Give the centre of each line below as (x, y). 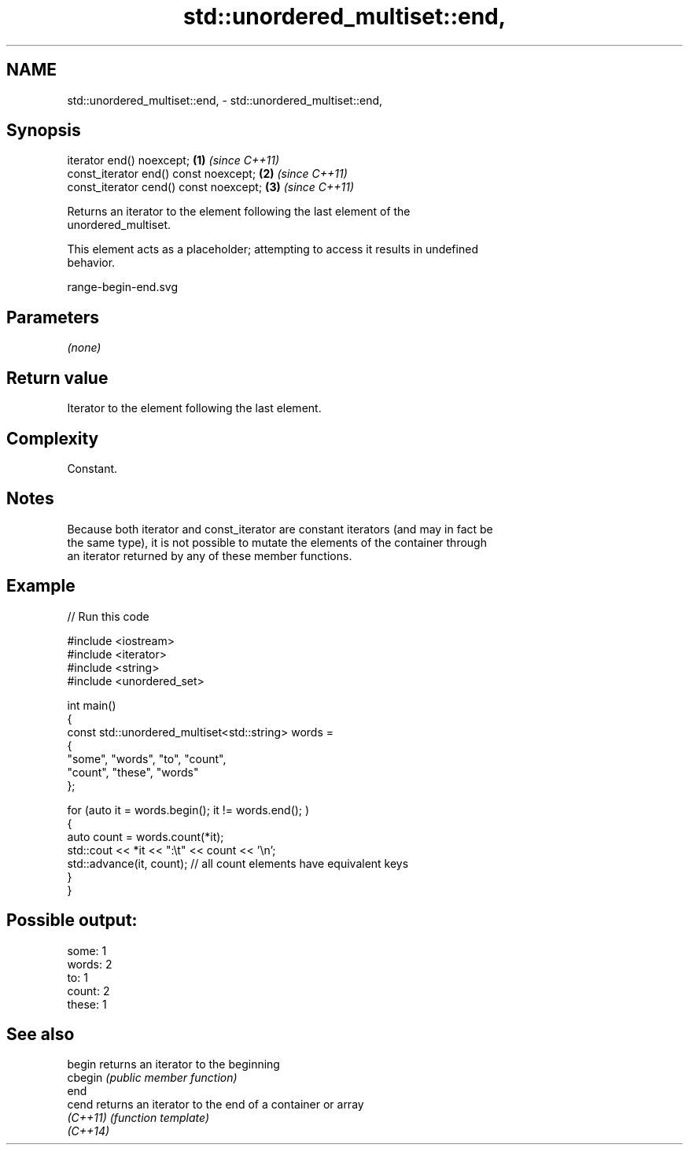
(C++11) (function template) (138, 1118)
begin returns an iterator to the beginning (173, 1064)
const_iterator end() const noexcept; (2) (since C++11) (207, 174)
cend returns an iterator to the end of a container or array (216, 1105)
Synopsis (44, 131)
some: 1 (87, 950)
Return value (57, 378)
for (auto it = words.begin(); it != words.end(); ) (188, 810)
